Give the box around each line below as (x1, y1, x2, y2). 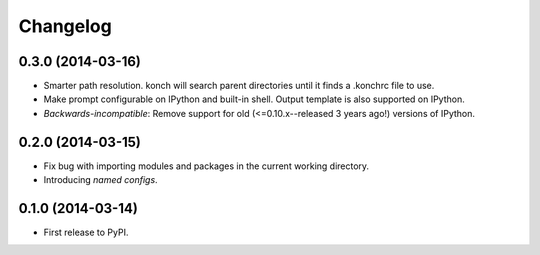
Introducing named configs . (43, 174, 159, 186)
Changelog (18, 15, 112, 37)
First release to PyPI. (43, 226, 129, 239)
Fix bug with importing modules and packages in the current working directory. (43, 160, 370, 172)
